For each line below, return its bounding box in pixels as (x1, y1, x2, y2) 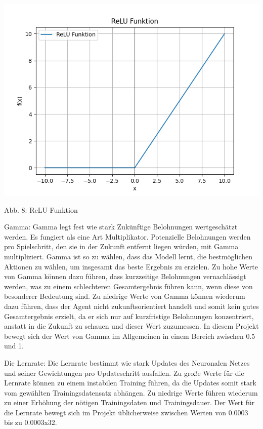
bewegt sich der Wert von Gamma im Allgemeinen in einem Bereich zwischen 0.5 (4, 330, 255, 341)
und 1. (4, 340, 24, 351)
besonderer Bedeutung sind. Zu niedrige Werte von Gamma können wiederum (4, 291, 245, 301)
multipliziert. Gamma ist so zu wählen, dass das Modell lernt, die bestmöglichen (4, 251, 253, 261)
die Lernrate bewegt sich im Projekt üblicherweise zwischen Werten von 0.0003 (4, 407, 248, 417)
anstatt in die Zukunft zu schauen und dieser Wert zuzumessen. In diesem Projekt (4, 321, 259, 331)
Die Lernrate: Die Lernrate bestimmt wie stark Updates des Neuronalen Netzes (4, 357, 250, 368)
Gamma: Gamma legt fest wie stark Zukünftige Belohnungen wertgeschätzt (4, 221, 238, 232)
